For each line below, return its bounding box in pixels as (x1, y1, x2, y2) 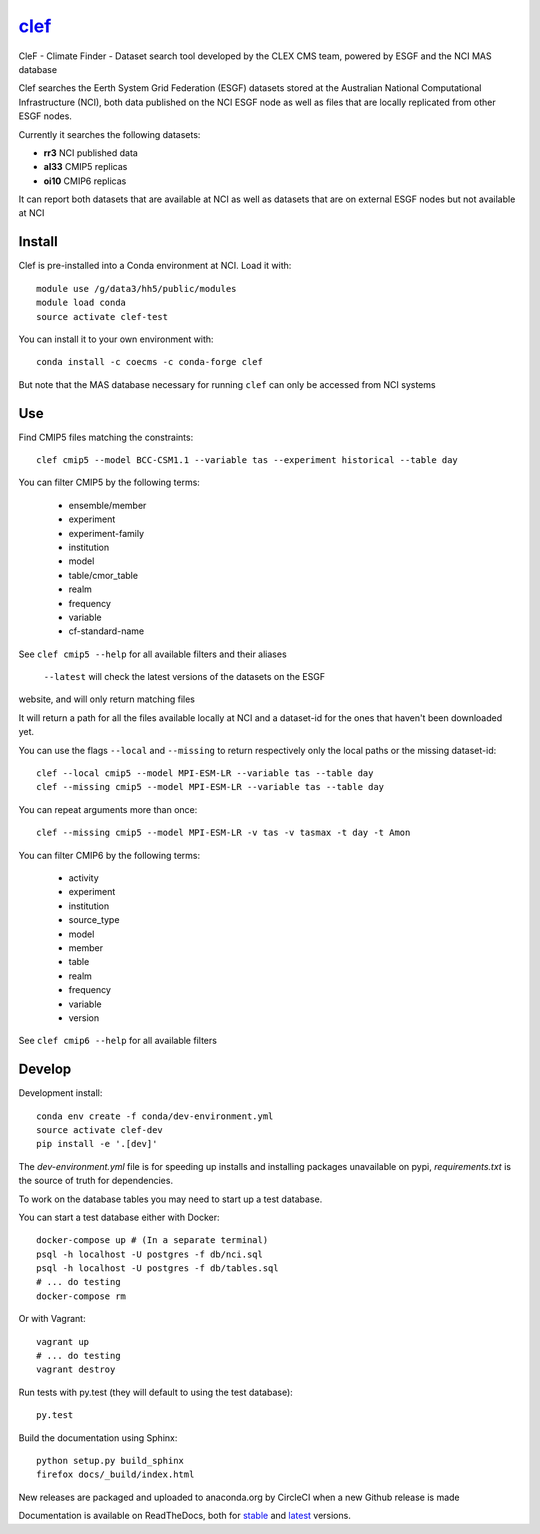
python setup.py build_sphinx (36, 1455, 185, 1466)
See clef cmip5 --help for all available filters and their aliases (18, 648, 287, 660)
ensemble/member (68, 499, 147, 511)
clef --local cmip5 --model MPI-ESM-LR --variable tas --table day (36, 768, 374, 779)
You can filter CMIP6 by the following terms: (18, 849, 200, 861)
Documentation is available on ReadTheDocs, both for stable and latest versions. (18, 1510, 352, 1522)
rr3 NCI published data (43, 146, 139, 159)
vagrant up (36, 1336, 90, 1347)
